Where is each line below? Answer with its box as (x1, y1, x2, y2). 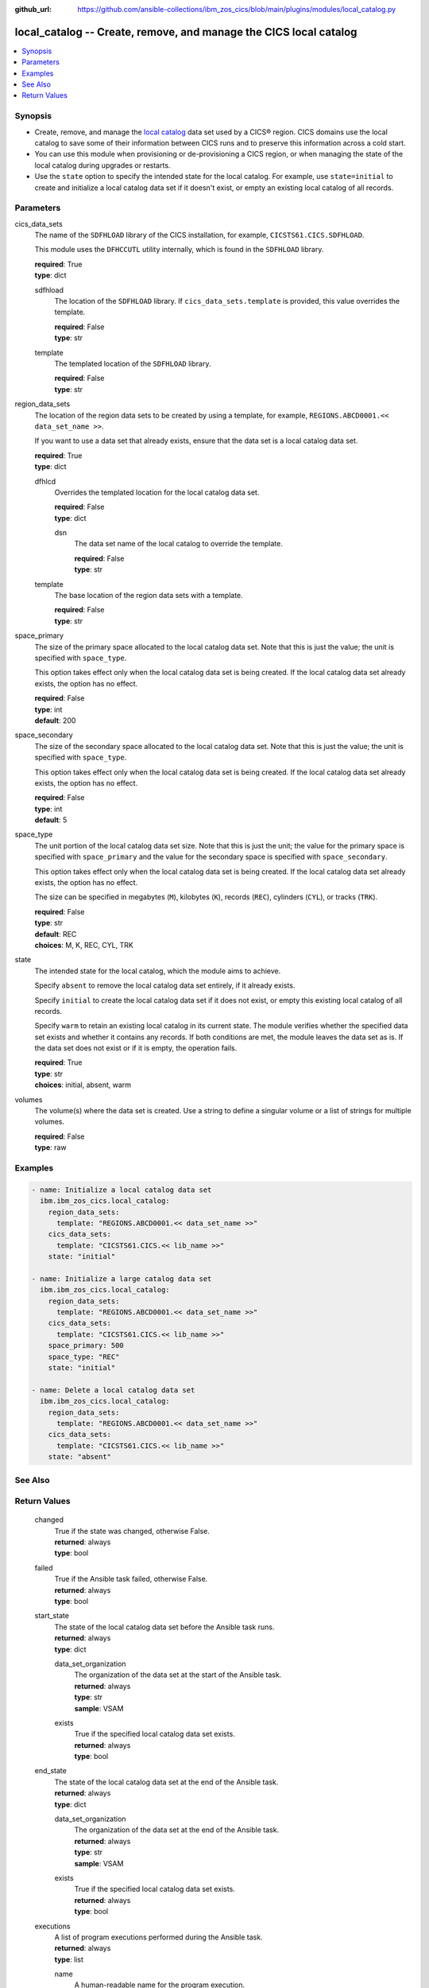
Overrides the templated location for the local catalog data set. (54, 487, 260, 497)
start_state (34, 1611, 69, 1621)
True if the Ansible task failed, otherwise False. (54, 1574, 208, 1584)
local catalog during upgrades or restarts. (34, 160, 171, 170)
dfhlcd (34, 476, 56, 486)
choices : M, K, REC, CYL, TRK (34, 940, 134, 949)
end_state (34, 1766, 67, 1776)
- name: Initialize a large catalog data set (31, 1274, 212, 1283)
